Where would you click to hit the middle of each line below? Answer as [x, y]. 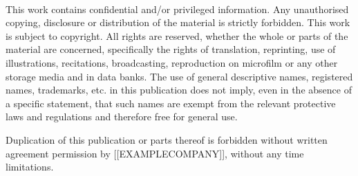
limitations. [30, 167]
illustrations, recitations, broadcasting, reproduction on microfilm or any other [172, 62]
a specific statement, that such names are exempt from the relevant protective [171, 103]
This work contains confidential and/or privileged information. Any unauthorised [177, 9]
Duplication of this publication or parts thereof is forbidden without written [167, 139]
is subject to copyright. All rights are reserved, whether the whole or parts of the [177, 35]
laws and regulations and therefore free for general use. [122, 117]
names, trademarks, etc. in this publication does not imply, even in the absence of [179, 90]
